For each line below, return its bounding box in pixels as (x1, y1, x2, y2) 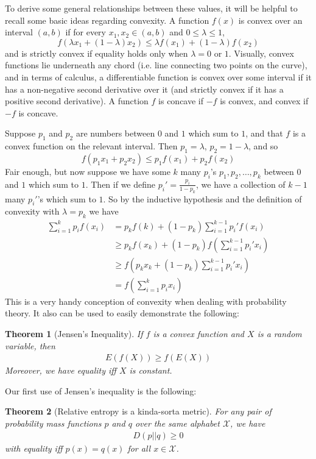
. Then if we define (85, 177, 156, 190)
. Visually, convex (228, 46, 294, 59)
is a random (257, 327, 302, 340)
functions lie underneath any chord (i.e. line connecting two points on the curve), (5, 59, 307, 71)
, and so (248, 140, 278, 152)
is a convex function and (153, 327, 245, 340)
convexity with (5, 205, 60, 218)
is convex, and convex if (220, 94, 309, 107)
